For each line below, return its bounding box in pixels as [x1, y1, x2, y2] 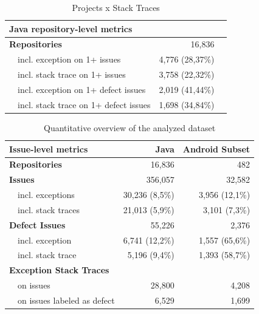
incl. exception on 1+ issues [18, 53, 121, 66]
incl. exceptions [18, 188, 75, 201]
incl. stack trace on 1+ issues [18, 68, 126, 81]
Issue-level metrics [9, 142, 88, 155]
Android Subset [182, 142, 250, 155]
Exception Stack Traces [9, 264, 109, 276]
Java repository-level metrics [9, 22, 133, 35]
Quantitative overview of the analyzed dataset [44, 121, 216, 134]
